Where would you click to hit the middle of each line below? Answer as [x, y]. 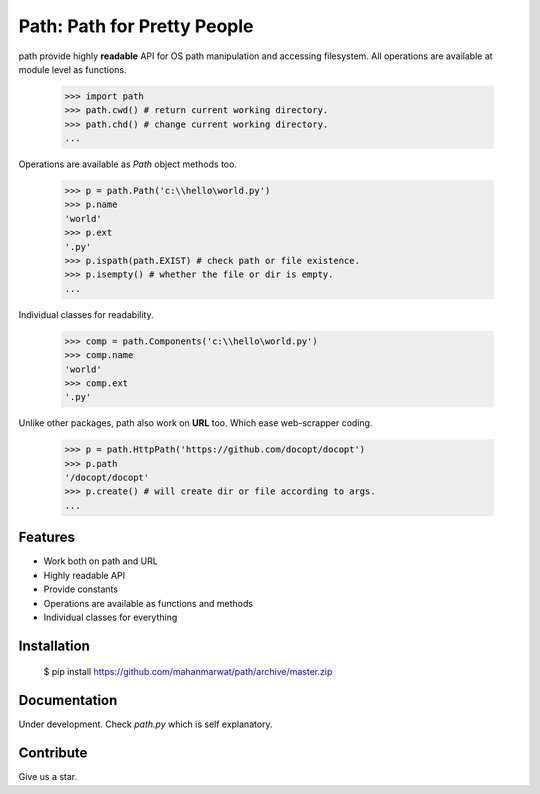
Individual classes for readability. [86, 314]
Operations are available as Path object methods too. [127, 164]
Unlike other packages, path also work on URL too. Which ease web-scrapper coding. [195, 423]
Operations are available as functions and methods [148, 603]
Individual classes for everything [110, 617]
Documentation [68, 700]
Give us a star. [48, 777]
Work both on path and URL [101, 561]
